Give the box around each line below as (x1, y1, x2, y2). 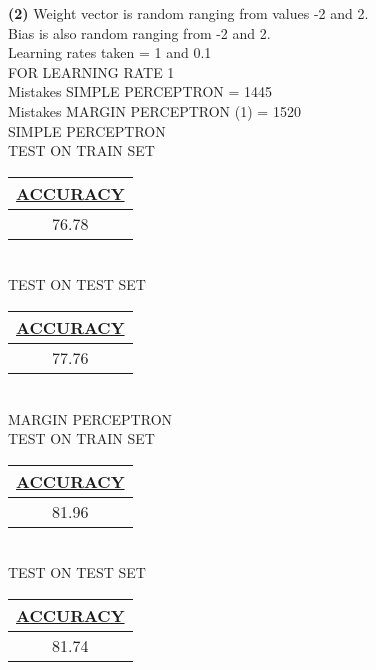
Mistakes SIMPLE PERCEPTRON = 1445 (8, 81, 273, 102)
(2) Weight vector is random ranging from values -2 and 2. (8, 3, 369, 23)
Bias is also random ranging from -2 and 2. (8, 22, 271, 43)
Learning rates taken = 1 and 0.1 (8, 42, 212, 63)
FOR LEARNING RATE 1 (8, 61, 175, 82)
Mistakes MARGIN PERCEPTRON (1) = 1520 (8, 100, 301, 121)
